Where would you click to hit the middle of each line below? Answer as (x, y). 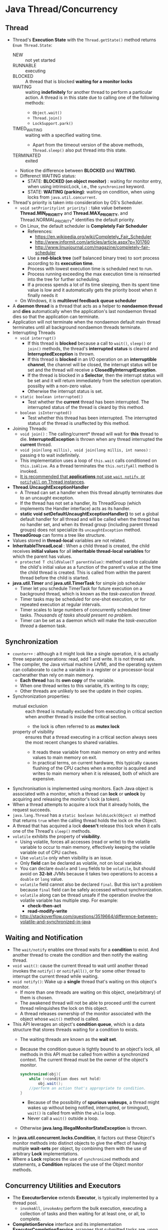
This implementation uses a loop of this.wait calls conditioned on (88, 460)
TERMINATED (27, 155)
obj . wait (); (50, 1084)
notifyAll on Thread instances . (53, 482)
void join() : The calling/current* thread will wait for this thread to (89, 434)
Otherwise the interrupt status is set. (65, 391)
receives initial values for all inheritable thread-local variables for (81, 551)
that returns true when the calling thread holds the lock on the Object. (85, 821)
